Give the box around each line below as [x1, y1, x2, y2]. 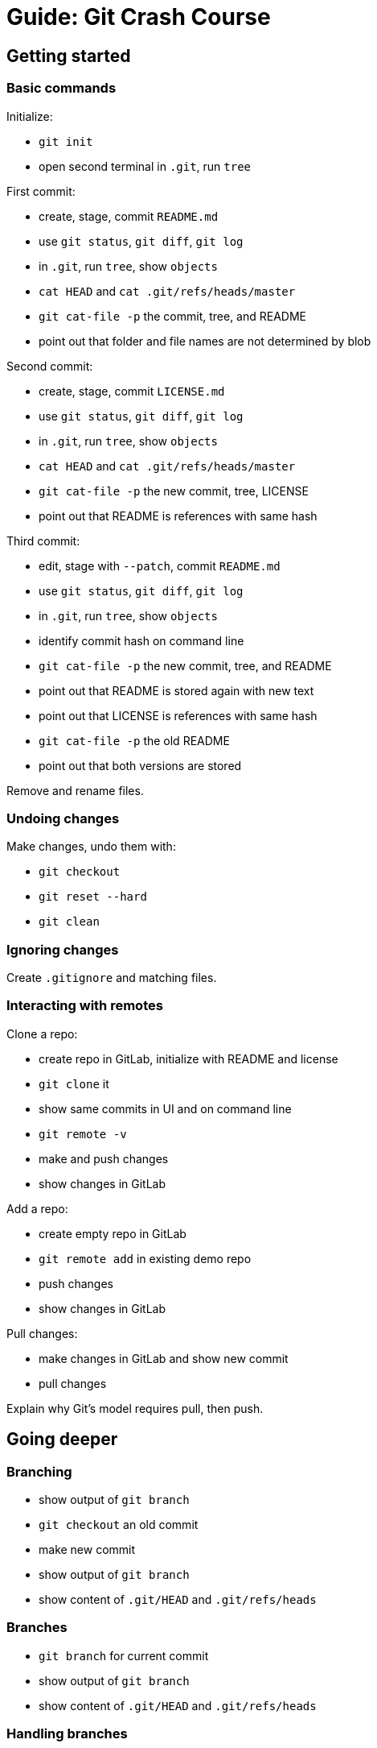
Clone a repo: [6, 1026, 78, 1041]
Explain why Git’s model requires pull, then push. [6, 1401, 264, 1415]
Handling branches [6, 1725, 128, 1742]
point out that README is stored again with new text [39, 683, 314, 698]
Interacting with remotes [6, 997, 163, 1014]
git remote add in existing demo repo [39, 1251, 252, 1265]
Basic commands [6, 80, 117, 97]
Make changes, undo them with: [6, 839, 176, 854]
